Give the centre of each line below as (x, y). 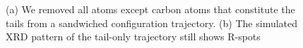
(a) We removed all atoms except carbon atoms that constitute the (150, 9)
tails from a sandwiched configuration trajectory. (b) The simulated (152, 23)
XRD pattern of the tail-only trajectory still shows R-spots (133, 37)
